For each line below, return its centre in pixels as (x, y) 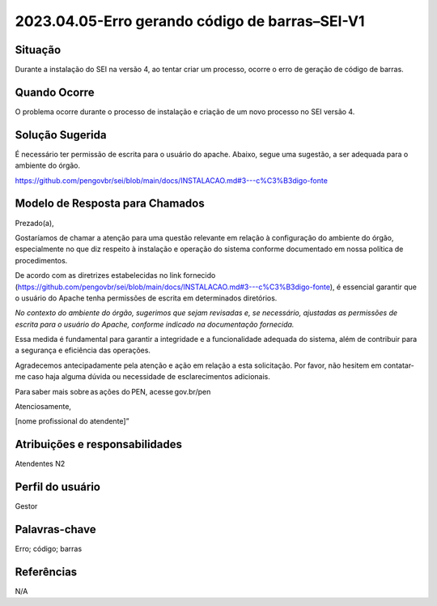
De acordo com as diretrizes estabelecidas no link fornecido (115, 275)
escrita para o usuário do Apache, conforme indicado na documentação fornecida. (155, 324)
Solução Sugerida (61, 135)
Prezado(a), (34, 223)
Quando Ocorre (55, 92)
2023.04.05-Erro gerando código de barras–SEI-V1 (190, 21)
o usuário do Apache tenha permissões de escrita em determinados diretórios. (146, 298)
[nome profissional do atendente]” (72, 421)
